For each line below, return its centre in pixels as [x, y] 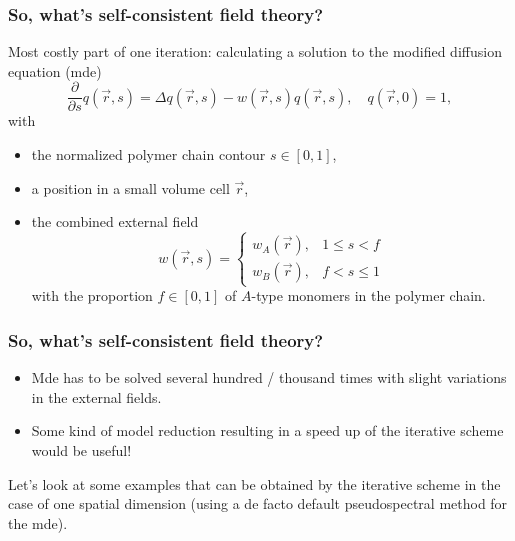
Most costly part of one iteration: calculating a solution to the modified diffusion [255, 51]
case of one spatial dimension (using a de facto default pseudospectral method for [258, 503]
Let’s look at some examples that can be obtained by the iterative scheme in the [254, 483]
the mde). [38, 522]
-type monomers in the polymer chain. [368, 295]
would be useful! [81, 450]
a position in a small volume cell [130, 187]
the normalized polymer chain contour [148, 154]
